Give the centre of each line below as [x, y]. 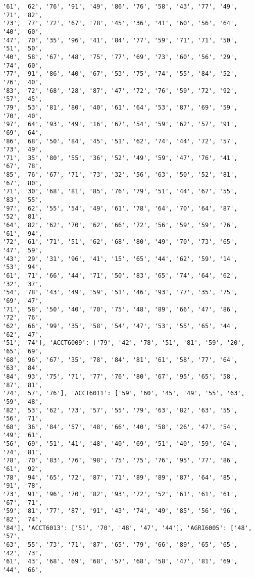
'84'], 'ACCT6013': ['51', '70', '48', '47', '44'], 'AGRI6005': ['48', [127, 528]
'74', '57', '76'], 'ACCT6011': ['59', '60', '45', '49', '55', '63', [124, 394]
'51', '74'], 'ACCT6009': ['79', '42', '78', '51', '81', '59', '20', [124, 343]
